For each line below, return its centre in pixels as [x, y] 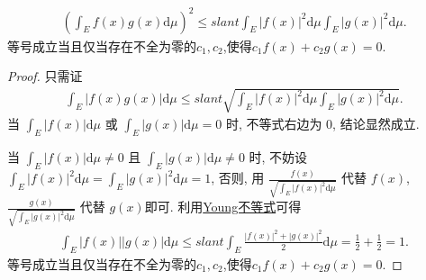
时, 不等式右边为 [274, 124]
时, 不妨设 [278, 157]
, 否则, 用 [238, 178]
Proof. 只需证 [45, 76]
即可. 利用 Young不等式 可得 [223, 207]
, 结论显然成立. [376, 124]
